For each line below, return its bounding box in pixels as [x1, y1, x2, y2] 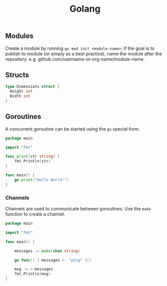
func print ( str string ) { [5, 154, 60, 159]
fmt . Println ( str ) [14, 158, 51, 164]
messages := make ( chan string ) [14, 248, 80, 253]
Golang [69, 3, 101, 15]
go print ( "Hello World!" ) [14, 177, 69, 182]
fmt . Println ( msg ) [14, 271, 51, 277]
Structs [5, 71, 29, 79]
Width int [10, 93, 30, 99]
